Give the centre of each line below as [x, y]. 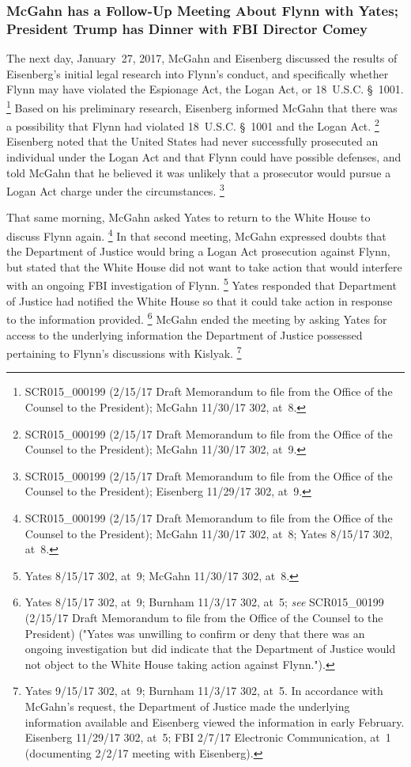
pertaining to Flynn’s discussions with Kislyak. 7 [124, 352]
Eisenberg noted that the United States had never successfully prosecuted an [192, 141]
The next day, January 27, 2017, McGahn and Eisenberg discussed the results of [202, 58]
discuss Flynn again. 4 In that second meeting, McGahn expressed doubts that [196, 235]
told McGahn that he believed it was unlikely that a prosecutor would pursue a [199, 172]
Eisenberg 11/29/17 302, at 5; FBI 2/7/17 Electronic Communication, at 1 [208, 737]
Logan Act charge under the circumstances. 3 [115, 190]
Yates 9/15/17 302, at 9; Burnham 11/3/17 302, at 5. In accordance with [204, 691]
